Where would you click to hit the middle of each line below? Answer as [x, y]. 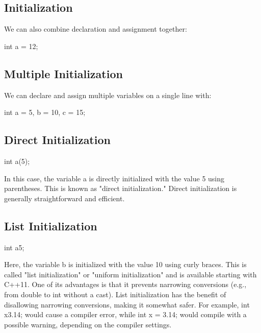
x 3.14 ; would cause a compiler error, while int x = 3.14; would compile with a [125, 314]
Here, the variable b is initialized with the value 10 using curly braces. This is [125, 264]
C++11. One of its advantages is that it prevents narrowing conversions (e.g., [125, 284]
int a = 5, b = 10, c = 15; [45, 112]
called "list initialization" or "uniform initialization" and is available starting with [130, 274]
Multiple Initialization [63, 73]
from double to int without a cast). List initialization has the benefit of [115, 294]
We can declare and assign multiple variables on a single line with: [108, 95]
